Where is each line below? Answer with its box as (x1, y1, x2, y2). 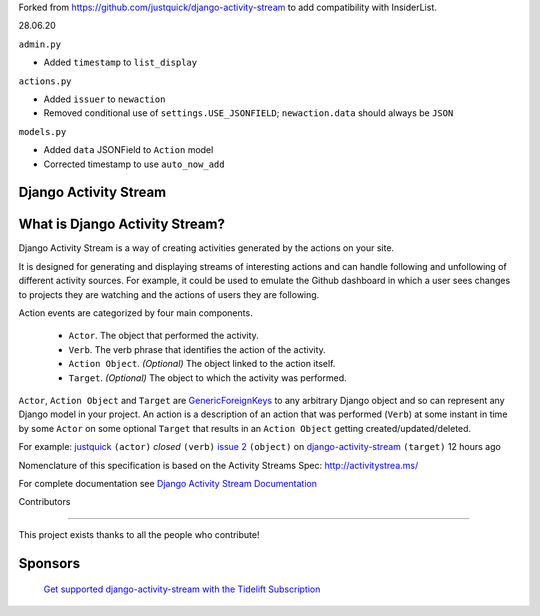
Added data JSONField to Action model (43, 144, 214, 156)
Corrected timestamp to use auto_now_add (43, 158, 225, 170)
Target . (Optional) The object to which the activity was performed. (68, 371, 347, 384)
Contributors (18, 496, 71, 508)
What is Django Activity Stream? (18, 216, 225, 233)
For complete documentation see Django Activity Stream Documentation (18, 477, 317, 489)
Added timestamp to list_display (43, 56, 198, 69)
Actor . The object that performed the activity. (68, 330, 259, 342)
